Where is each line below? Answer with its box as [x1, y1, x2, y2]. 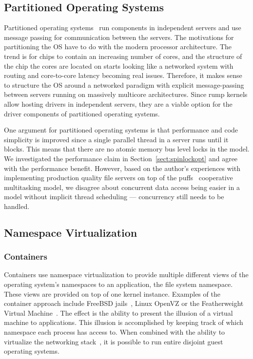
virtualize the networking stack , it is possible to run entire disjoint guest [4, 336, 223, 346]
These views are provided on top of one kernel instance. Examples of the [4, 288, 220, 299]
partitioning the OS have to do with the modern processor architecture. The [4, 41, 232, 52]
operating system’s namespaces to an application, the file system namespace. [4, 279, 233, 289]
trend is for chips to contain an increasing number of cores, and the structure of [4, 51, 242, 61]
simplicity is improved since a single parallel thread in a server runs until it [4, 134, 229, 144]
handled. [4, 201, 30, 211]
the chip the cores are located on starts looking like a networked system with [4, 60, 234, 71]
